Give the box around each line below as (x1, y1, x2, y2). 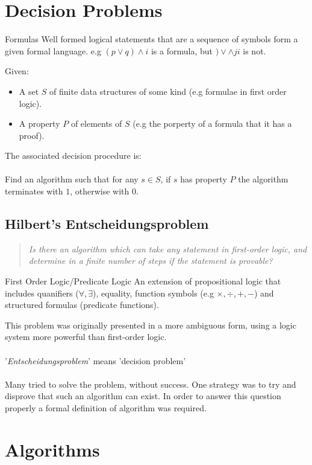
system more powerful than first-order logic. (5, 330, 167, 343)
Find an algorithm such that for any (5, 173, 139, 185)
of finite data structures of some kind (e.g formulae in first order (49, 85, 287, 97)
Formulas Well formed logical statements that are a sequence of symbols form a (5, 33, 298, 45)
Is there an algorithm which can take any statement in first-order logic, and (28, 242, 307, 255)
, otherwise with (70, 185, 129, 197)
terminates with (5, 185, 63, 197)
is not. (243, 44, 266, 57)
